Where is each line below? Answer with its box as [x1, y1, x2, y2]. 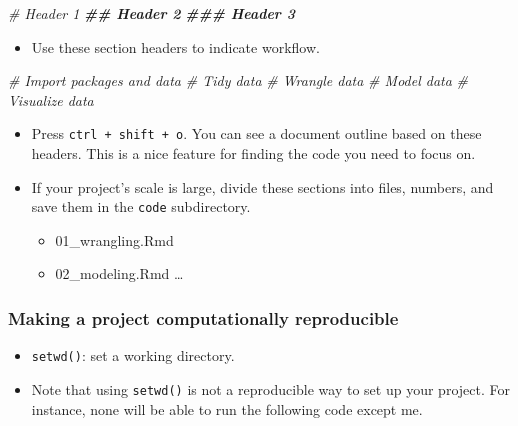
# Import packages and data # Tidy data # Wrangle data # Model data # [8, 70, 468, 91]
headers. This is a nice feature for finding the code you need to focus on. [31, 143, 476, 164]
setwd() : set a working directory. [31, 345, 235, 366]
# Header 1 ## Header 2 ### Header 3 [8, 3, 295, 23]
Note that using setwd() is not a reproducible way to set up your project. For [31, 378, 510, 399]
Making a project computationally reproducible [8, 305, 399, 330]
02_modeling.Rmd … [55, 263, 184, 284]
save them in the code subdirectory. [31, 196, 251, 217]
